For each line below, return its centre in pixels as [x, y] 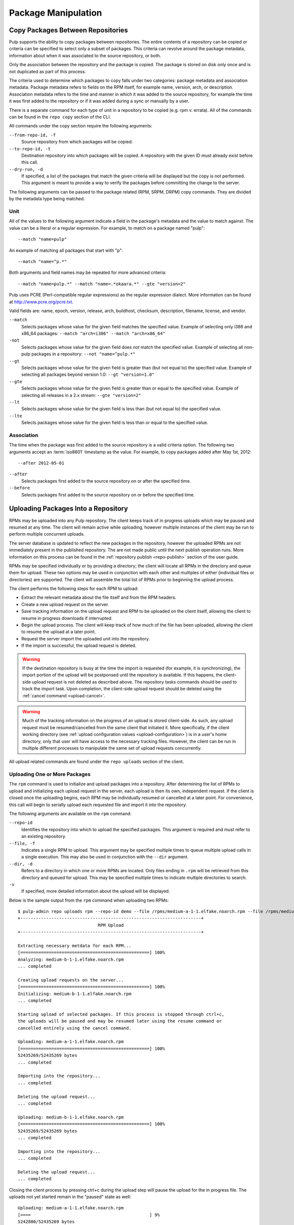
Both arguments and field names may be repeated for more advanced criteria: [88, 272]
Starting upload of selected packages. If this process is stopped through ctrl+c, [121, 1014]
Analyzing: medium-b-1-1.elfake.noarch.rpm [71, 959]
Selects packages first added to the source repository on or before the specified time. [108, 494]
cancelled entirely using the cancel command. [75, 1028]
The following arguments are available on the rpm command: [70, 813]
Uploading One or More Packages [50, 774]
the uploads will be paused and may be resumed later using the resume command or [120, 1021]
